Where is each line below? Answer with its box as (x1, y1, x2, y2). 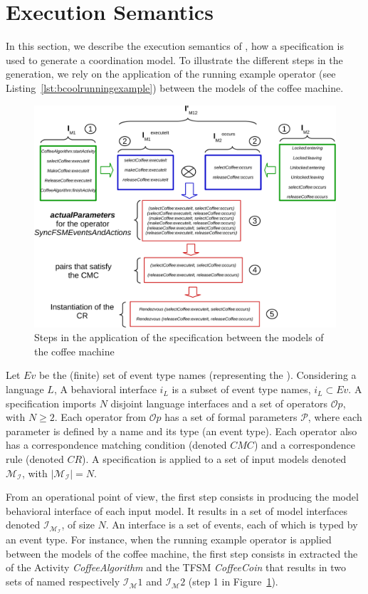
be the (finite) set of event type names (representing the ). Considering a (38, 368, 357, 382)
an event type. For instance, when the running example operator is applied (6, 532, 332, 547)
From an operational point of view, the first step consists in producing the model (6, 489, 359, 504)
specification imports (6, 395, 96, 410)
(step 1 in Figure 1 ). (188, 574, 278, 589)
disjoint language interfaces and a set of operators (110, 395, 328, 410)
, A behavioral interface (53, 382, 157, 397)
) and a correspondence (253, 437, 355, 452)
